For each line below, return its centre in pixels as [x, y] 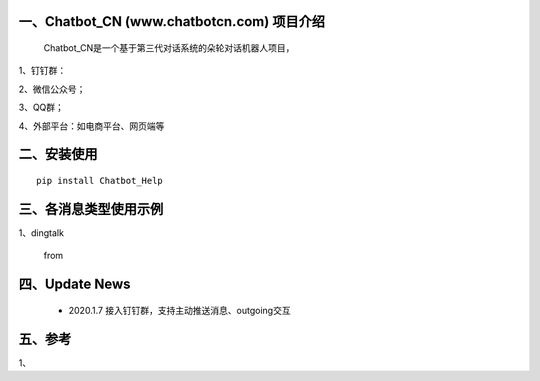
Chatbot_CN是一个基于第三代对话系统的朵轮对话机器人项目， [169, 48]
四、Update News [74, 284]
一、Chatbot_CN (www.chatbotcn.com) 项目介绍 [171, 21]
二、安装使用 [58, 154]
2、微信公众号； [52, 89]
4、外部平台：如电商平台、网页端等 [91, 126]
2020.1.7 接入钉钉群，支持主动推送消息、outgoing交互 [179, 310]
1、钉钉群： [42, 71]
